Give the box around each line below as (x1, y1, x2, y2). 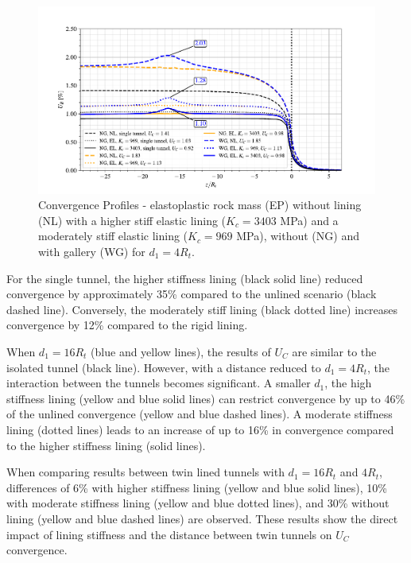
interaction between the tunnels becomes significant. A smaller (6, 375, 311, 391)
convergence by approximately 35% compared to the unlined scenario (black (6, 285, 377, 302)
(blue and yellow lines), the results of (91, 343, 271, 359)
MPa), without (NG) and (236, 227, 359, 244)
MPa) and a (280, 212, 339, 228)
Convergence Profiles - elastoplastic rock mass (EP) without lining (38, 196, 362, 213)
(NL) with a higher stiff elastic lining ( (38, 212, 227, 228)
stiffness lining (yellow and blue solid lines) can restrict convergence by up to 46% (6, 390, 405, 406)
